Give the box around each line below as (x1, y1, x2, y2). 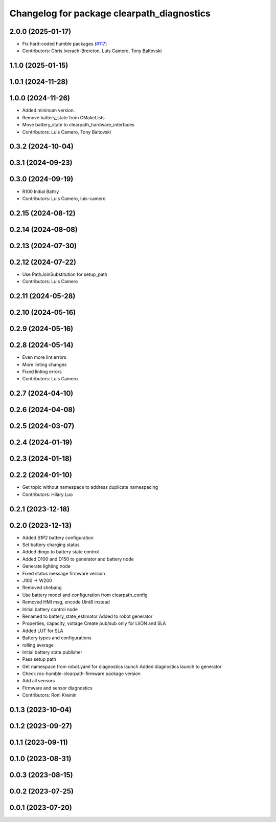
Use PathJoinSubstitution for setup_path (22, 271, 107, 277)
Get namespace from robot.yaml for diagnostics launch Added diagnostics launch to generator (22, 663, 222, 669)
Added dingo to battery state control (22, 549, 99, 555)
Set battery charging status (22, 542, 80, 548)
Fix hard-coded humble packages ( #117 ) (22, 41, 107, 47)
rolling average (22, 642, 54, 648)
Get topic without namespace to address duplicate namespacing (22, 484, 158, 490)
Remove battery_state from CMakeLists (22, 114, 105, 120)
